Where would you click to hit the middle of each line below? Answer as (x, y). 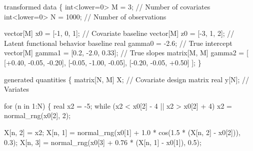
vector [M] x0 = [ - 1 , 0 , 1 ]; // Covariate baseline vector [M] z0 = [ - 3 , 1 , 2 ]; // (119, 33)
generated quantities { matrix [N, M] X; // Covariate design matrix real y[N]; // (127, 79)
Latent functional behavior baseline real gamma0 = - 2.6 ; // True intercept (118, 43)
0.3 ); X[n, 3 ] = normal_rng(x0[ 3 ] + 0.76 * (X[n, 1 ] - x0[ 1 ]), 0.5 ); (103, 142)
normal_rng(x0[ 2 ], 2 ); (37, 115)
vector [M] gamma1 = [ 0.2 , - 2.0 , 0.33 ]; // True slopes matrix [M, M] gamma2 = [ (126, 53)
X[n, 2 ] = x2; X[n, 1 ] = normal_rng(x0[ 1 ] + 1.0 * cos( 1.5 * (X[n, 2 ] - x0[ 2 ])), (122, 132)
